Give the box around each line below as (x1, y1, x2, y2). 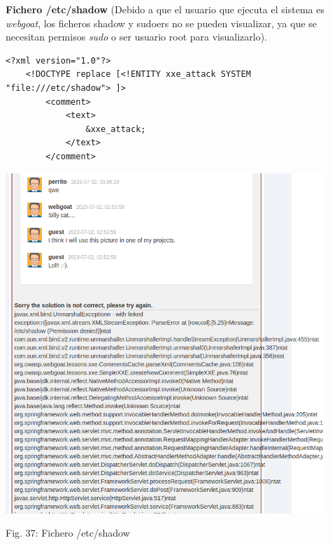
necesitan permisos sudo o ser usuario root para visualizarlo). (6, 29, 267, 44)
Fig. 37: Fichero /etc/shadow (6, 525, 130, 540)
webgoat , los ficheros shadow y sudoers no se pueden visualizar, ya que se (6, 15, 317, 30)
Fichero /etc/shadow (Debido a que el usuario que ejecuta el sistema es (6, 2, 324, 16)
